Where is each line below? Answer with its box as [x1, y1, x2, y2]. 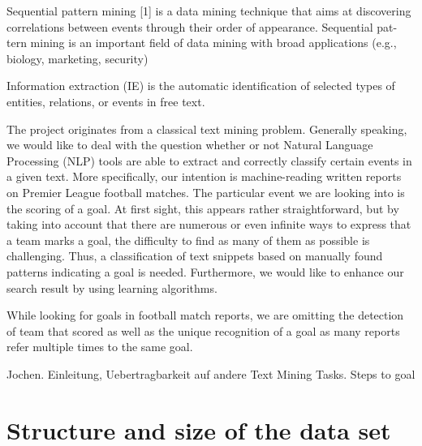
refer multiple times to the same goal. [6, 338, 193, 355]
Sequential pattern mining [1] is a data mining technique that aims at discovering [6, 2, 411, 19]
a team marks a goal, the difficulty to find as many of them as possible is [6, 231, 370, 248]
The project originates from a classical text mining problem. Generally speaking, [6, 120, 407, 137]
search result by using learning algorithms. [6, 279, 217, 296]
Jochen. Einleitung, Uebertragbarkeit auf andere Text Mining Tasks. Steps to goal [6, 365, 416, 382]
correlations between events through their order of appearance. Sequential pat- [6, 18, 398, 35]
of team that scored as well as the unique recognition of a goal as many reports [6, 322, 400, 339]
